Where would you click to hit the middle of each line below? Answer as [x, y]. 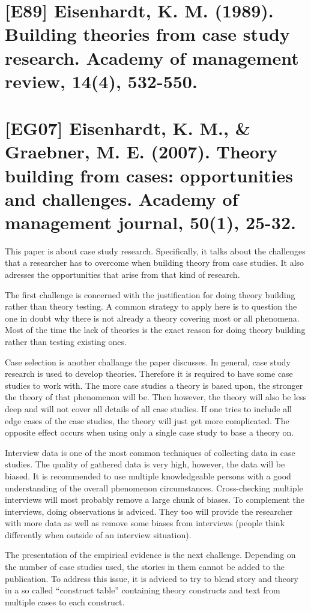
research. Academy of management [152, 57]
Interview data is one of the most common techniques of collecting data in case [150, 452]
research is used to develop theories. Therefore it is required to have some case [149, 373]
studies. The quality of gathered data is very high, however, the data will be [145, 464]
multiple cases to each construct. [65, 601]
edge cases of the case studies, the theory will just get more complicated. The [147, 420]
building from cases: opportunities [149, 175]
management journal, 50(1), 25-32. [150, 222]
